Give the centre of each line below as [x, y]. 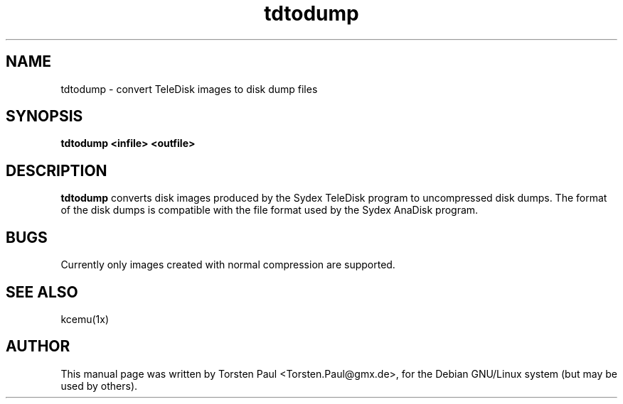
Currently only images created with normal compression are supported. [228, 265]
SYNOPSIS [44, 116]
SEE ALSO [42, 292]
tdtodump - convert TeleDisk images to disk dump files [189, 89]
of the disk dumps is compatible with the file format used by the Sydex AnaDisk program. [270, 210]
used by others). [99, 386]
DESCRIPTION [57, 170]
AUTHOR [38, 346]
